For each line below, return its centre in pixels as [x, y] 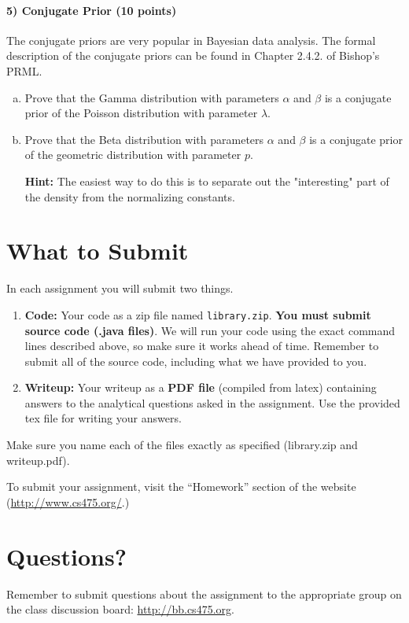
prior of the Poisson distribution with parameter [141, 113]
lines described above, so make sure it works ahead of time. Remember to [202, 346]
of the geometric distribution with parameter [133, 155]
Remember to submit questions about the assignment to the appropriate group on [204, 594]
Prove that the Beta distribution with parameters [144, 139]
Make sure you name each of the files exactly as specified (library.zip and [182, 445]
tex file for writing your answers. [103, 418]
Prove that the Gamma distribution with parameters [152, 97]
